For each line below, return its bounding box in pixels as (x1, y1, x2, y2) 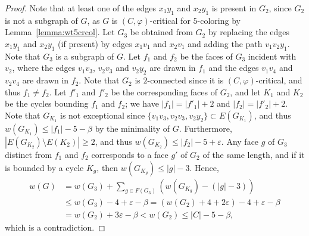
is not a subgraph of (5, 14, 78, 26)
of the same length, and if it (202, 148, 305, 160)
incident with (248, 49, 296, 62)
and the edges (208, 61, 259, 74)
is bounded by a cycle (5, 161, 84, 173)
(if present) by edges (58, 37, 132, 49)
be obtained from (130, 26, 193, 38)
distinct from (5, 148, 52, 160)
